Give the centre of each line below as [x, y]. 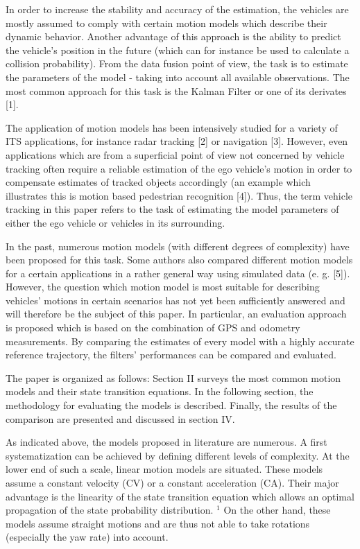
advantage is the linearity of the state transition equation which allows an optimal [180, 496]
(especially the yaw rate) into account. [87, 537]
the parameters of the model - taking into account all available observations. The [178, 77]
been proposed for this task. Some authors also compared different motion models [179, 260]
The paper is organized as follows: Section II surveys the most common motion [173, 377]
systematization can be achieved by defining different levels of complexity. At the [178, 455]
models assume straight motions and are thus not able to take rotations [158, 523]
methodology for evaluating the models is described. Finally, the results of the [171, 405]
